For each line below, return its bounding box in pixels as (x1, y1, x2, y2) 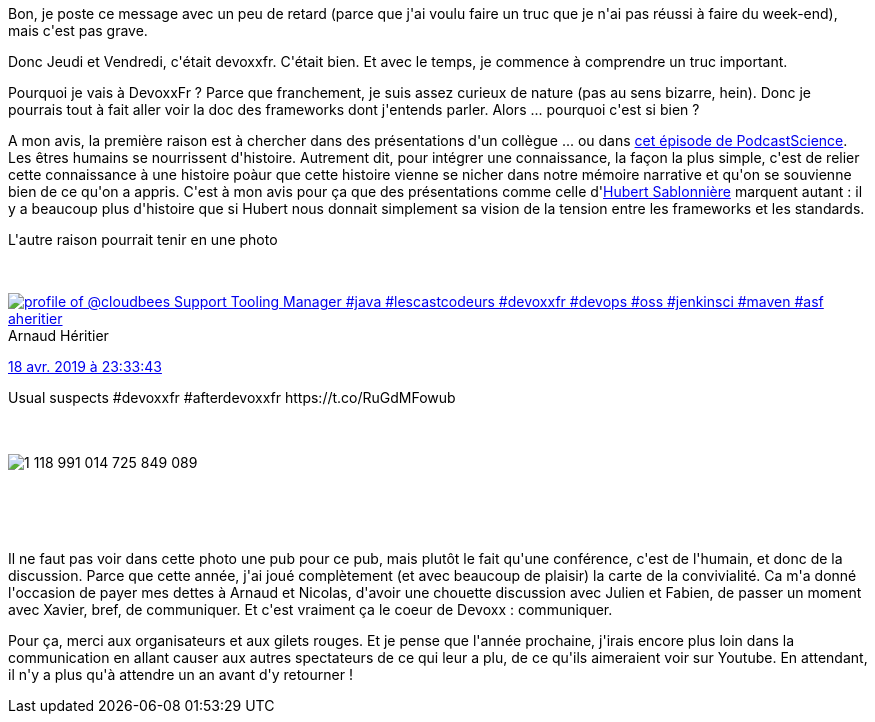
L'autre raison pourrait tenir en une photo (8, 231, 278, 248)
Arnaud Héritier (8, 327, 109, 344)
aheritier (8, 310, 63, 327)
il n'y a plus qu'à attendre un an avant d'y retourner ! (8, 666, 353, 683)
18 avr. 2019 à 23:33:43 (8, 358, 162, 375)
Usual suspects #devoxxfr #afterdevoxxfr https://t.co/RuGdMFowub (8, 389, 456, 406)
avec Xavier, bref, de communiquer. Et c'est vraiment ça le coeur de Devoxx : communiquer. (8, 601, 613, 618)
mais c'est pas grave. (8, 22, 148, 39)
